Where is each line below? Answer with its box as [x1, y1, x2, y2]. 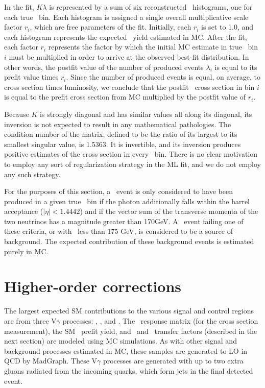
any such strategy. [4, 168, 61, 179]
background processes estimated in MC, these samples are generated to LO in [4, 345, 248, 356]
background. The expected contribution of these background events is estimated [4, 236, 254, 247]
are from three [4, 315, 49, 326]
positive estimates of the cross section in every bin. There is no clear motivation [4, 149, 258, 159]
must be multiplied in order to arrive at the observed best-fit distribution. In [9, 51, 249, 62]
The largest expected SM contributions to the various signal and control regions [4, 305, 254, 316]
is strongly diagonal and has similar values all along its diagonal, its [40, 108, 252, 119]
